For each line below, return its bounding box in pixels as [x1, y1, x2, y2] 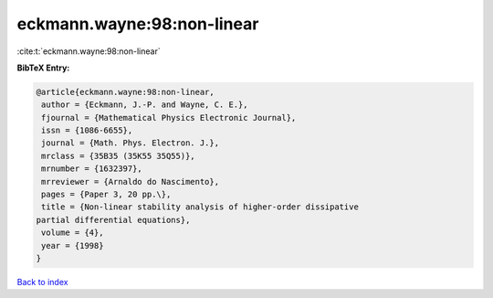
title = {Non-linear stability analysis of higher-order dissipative [41, 202, 360, 212]
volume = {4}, [41, 228, 104, 238]
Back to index [16, 276, 68, 287]
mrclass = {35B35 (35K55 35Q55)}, [41, 151, 195, 161]
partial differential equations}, [36, 215, 191, 225]
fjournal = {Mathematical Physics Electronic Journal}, [41, 112, 297, 122]
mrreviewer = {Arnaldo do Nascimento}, [41, 176, 219, 186]
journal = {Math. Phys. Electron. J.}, [41, 138, 219, 148]
